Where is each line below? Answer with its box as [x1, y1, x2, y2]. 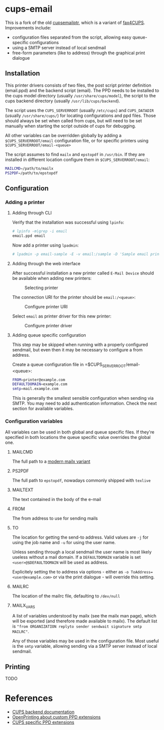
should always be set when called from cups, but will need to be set [5, 117, 142, 123]
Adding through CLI [12, 210, 52, 216]
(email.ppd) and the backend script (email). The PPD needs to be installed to [5, 87, 159, 93]
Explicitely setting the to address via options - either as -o [12, 569, 129, 574]
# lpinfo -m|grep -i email [12, 229, 68, 234]
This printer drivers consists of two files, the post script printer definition [5, 82, 152, 88]
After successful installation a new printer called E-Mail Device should [12, 270, 154, 276]
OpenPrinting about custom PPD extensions [12, 714, 101, 720]
